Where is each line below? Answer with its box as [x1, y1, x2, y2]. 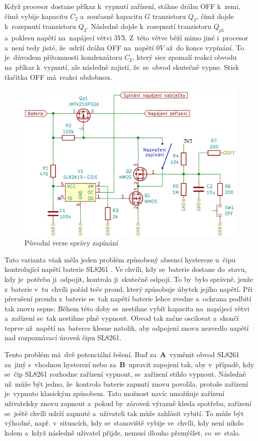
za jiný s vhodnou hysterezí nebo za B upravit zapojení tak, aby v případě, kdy [4, 359, 254, 369]
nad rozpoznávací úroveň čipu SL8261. [4, 332, 122, 343]
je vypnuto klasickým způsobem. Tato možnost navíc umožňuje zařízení [4, 388, 225, 399]
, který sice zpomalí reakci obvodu [132, 52, 237, 62]
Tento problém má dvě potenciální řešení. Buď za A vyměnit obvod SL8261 [4, 349, 240, 360]
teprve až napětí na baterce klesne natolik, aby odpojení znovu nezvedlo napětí [4, 322, 249, 333]
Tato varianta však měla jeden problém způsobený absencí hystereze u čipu [4, 254, 236, 264]
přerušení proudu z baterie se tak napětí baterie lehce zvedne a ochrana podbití [4, 293, 252, 304]
